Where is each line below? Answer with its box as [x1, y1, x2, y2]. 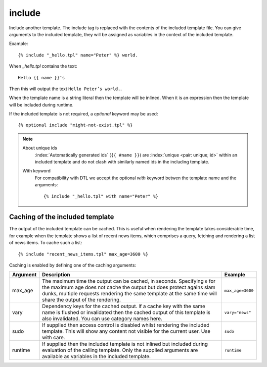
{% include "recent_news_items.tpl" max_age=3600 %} [18, 251, 148, 257]
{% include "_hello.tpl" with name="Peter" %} [44, 193, 158, 199]
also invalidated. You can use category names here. [42, 315, 163, 322]
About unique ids [22, 145, 57, 151]
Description [42, 271, 70, 278]
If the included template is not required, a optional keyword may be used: [9, 111, 158, 117]
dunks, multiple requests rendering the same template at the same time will [42, 290, 217, 297]
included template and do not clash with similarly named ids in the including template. [35, 159, 210, 165]
